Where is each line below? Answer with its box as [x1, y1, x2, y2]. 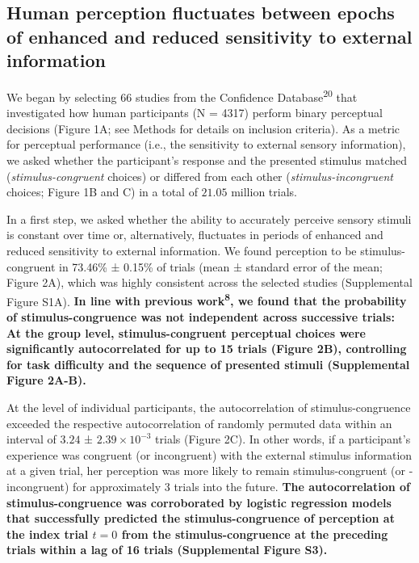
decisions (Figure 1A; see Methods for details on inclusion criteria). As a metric [6, 120, 400, 137]
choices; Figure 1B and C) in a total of [6, 183, 198, 200]
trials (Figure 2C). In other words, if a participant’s [155, 431, 411, 447]
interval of [6, 431, 57, 447]
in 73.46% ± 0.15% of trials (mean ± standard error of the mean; [58, 258, 383, 275]
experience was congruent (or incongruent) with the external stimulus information [6, 446, 413, 463]
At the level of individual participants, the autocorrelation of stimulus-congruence [6, 398, 411, 415]
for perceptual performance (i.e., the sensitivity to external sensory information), [6, 136, 406, 153]
